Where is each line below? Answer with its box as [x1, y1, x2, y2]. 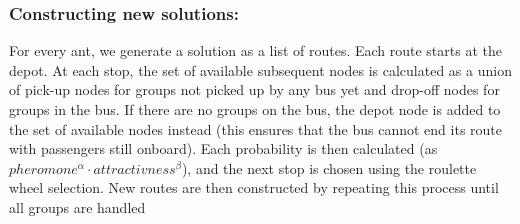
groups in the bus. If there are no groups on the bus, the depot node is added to [9, 99, 501, 119]
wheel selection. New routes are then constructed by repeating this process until [9, 177, 499, 198]
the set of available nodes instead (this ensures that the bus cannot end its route [9, 118, 503, 139]
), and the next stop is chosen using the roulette [181, 157, 477, 178]
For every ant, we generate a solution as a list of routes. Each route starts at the [9, 40, 502, 61]
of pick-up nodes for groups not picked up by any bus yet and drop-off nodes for [9, 79, 500, 100]
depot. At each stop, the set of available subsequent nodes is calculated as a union [9, 59, 512, 80]
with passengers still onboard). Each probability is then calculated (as [9, 138, 438, 159]
